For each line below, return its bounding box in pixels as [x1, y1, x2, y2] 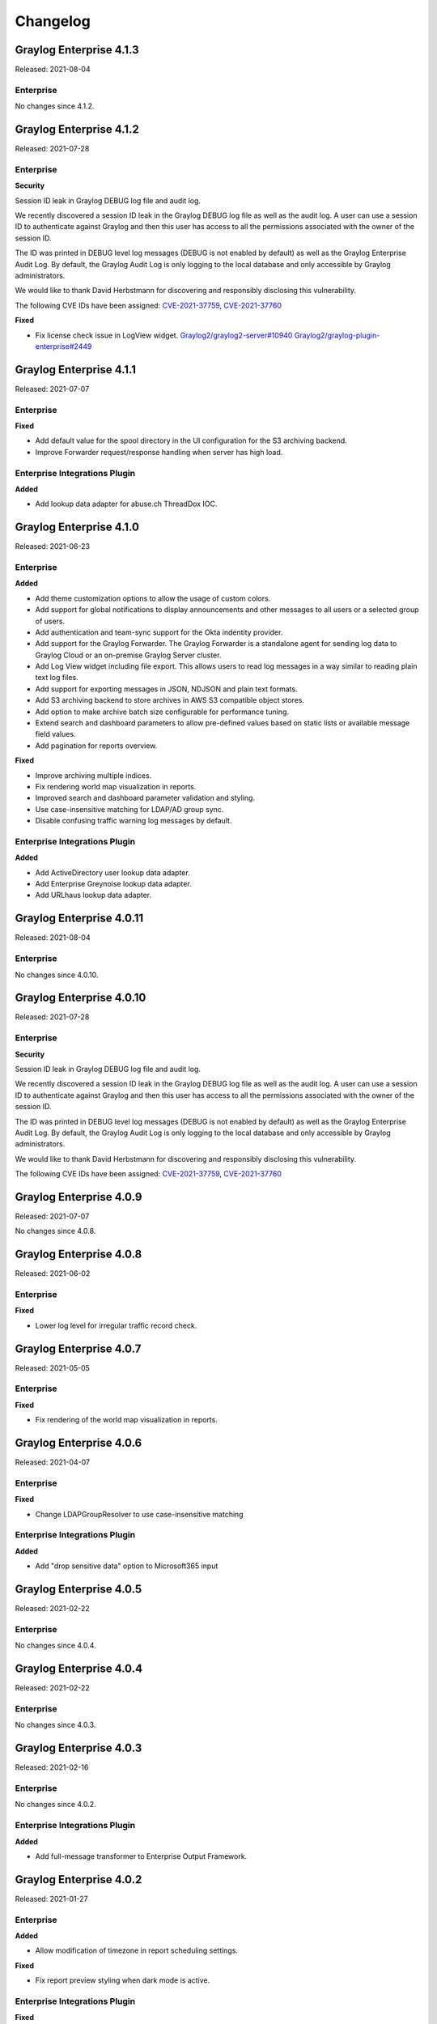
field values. [35, 729, 76, 739]
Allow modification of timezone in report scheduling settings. [35, 1945, 239, 1955]
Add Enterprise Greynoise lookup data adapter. [35, 879, 192, 889]
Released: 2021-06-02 [15, 1269, 91, 1278]
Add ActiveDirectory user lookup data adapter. [35, 867, 190, 878]
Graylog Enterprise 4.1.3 [15, 43, 139, 57]
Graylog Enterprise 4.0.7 [15, 1342, 142, 1355]
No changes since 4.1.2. [15, 101, 95, 111]
